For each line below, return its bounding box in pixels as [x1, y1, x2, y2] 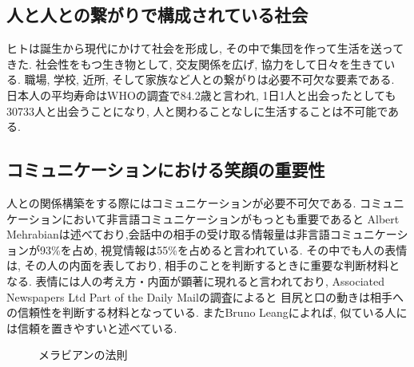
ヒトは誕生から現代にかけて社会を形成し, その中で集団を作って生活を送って [6, 40, 404, 57]
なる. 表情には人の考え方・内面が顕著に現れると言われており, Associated [6, 272, 385, 289]
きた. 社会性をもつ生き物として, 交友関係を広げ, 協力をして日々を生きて [6, 55, 384, 72]
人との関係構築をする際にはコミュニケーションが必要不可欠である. [6, 194, 356, 211]
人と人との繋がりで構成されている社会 [6, 2, 309, 27]
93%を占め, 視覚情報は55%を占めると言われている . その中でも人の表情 [39, 241, 408, 258]
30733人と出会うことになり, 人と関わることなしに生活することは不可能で [6, 102, 388, 119]
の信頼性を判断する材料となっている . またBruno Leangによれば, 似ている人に [6, 304, 408, 321]
